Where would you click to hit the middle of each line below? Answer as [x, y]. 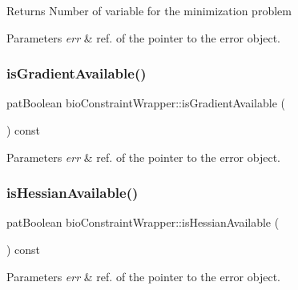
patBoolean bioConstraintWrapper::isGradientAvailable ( [146, 103]
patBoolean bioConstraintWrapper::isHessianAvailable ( [143, 222]
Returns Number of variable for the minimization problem [149, 10]
